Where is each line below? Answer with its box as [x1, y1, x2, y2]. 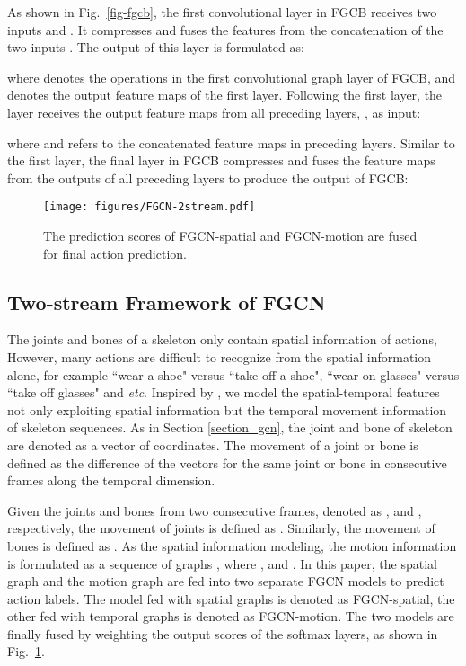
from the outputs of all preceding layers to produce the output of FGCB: [7, 168, 409, 187]
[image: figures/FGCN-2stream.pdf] [43, 200, 256, 214]
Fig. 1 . [7, 642, 45, 661]
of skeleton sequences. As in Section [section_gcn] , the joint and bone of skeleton [7, 418, 453, 437]
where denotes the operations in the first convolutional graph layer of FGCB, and [7, 67, 456, 86]
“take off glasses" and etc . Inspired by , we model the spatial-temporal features [7, 383, 440, 402]
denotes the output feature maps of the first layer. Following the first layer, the [7, 85, 443, 104]
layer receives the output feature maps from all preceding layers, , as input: [7, 102, 421, 121]
